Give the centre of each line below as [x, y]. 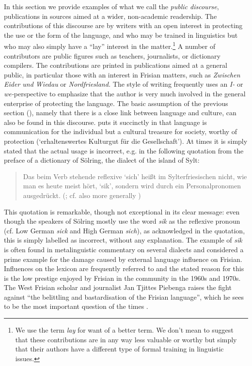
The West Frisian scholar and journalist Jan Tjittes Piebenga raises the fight [118, 287]
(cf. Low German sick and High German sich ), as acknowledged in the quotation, [125, 230]
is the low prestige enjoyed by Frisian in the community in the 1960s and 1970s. [122, 278]
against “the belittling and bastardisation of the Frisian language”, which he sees [124, 297]
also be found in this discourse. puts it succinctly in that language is [105, 122]
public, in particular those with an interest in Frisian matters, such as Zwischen [122, 74]
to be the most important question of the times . [76, 306]
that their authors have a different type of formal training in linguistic [119, 349]
